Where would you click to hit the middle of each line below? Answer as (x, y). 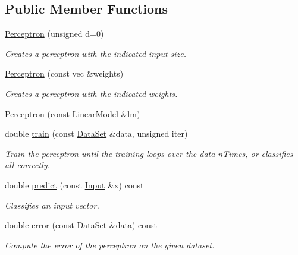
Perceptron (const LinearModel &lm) (73, 113)
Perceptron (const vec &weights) (64, 73)
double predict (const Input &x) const (74, 185)
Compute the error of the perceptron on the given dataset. (110, 245)
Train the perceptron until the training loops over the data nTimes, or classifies (149, 153)
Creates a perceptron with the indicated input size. (96, 53)
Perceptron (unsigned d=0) (54, 34)
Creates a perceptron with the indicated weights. (91, 93)
